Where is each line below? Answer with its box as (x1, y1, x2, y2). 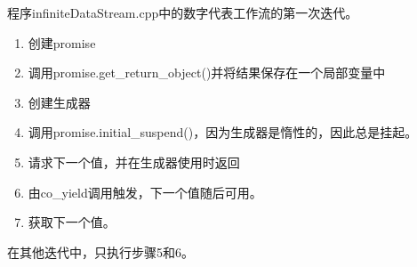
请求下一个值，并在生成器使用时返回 (28, 152, 240, 171)
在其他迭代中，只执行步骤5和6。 (7, 242, 194, 261)
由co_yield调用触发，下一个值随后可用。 (28, 182, 262, 201)
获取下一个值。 (28, 213, 116, 231)
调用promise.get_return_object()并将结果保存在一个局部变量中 (28, 63, 386, 82)
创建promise (28, 33, 96, 52)
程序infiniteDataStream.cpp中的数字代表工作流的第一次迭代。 (7, 4, 358, 21)
